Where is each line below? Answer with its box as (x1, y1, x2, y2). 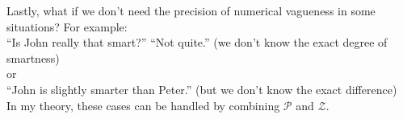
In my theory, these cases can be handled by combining (6, 96, 280, 113)
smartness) (6, 49, 60, 66)
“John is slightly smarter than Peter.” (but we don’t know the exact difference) (6, 80, 397, 97)
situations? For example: (6, 18, 128, 35)
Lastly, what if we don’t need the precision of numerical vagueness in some (6, 2, 376, 18)
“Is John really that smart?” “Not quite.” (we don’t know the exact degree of (6, 34, 388, 51)
